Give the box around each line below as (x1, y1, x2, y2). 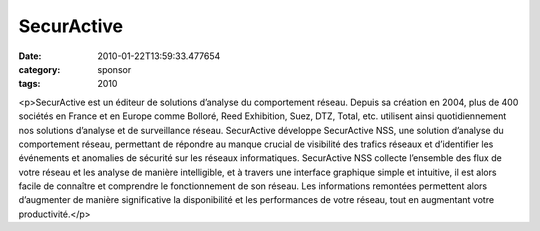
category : (18, 63, 61, 75)
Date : (18, 50, 42, 62)
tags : (18, 78, 41, 90)
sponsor (97, 63, 132, 75)
